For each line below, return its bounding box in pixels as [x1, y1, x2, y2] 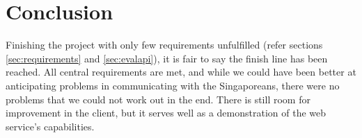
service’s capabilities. [6, 119, 95, 133]
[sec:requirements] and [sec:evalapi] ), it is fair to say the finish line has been [6, 51, 328, 65]
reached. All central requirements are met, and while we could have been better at [6, 64, 356, 79]
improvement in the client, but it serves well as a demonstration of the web [6, 105, 326, 120]
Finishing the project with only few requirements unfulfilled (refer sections [6, 37, 323, 52]
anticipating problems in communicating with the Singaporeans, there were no [6, 78, 340, 92]
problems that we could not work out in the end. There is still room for [6, 92, 310, 106]
